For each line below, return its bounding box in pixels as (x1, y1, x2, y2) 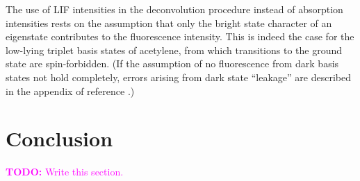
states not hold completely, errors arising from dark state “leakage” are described (6, 69, 351, 84)
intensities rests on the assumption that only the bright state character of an (6, 15, 332, 30)
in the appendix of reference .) (6, 83, 135, 98)
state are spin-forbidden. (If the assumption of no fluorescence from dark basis (6, 56, 339, 71)
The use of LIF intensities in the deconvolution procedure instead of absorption (6, 2, 343, 16)
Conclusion (6, 124, 113, 153)
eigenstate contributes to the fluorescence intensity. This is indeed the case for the (6, 29, 354, 44)
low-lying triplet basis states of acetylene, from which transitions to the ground (6, 42, 343, 57)
